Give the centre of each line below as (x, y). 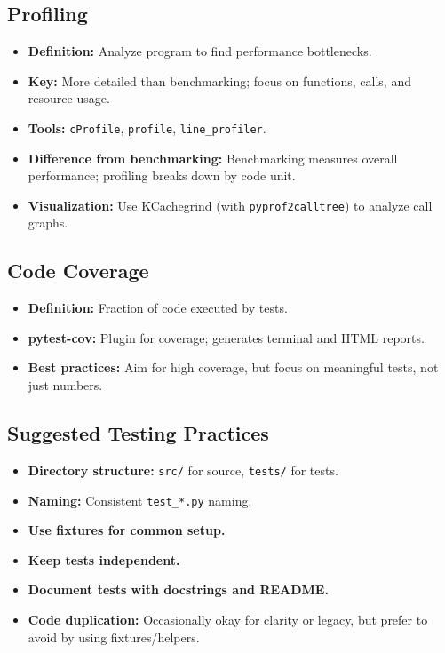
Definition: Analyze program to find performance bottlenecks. (200, 51)
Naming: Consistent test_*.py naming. (140, 500)
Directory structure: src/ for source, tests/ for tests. (183, 470)
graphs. (48, 223)
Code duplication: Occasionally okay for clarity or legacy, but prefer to (228, 619)
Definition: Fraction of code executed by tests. (158, 308)
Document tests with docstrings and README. (178, 589)
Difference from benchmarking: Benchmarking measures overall (213, 158)
